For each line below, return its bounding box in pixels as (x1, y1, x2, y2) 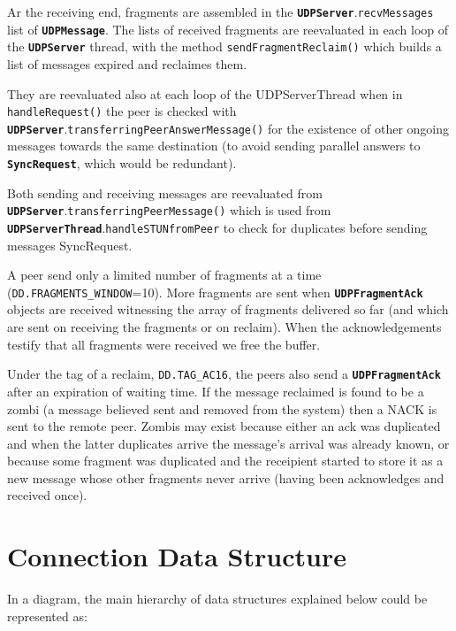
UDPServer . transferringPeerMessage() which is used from (7, 201, 331, 219)
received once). (7, 486, 87, 504)
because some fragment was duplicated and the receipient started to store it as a (7, 451, 444, 470)
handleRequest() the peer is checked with (7, 102, 237, 120)
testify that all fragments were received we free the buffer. (7, 335, 321, 353)
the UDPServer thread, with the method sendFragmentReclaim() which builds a (7, 37, 442, 56)
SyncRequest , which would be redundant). (7, 154, 237, 173)
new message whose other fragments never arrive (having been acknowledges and (7, 468, 445, 487)
